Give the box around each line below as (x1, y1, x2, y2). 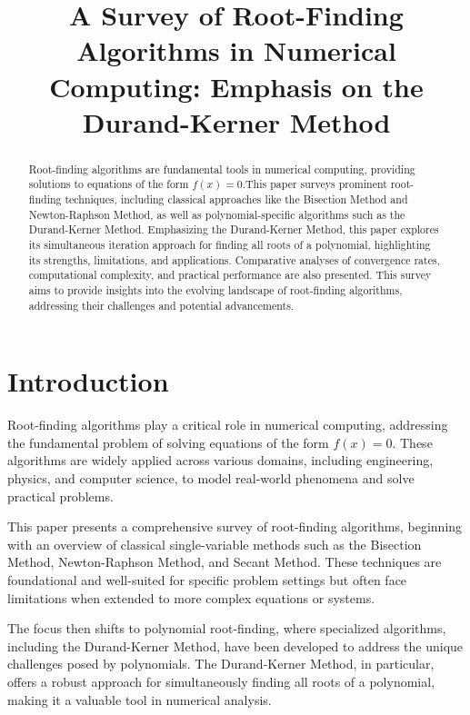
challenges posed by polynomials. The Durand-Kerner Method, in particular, (7, 654, 435, 673)
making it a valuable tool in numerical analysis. (7, 690, 272, 709)
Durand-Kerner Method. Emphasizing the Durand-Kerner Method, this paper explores (28, 222, 439, 237)
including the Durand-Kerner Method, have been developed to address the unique (7, 636, 464, 655)
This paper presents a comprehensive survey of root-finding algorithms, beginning (7, 517, 463, 536)
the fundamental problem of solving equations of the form (7, 432, 329, 452)
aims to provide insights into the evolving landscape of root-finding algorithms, (28, 282, 403, 297)
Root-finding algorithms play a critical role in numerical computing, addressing (7, 415, 448, 434)
